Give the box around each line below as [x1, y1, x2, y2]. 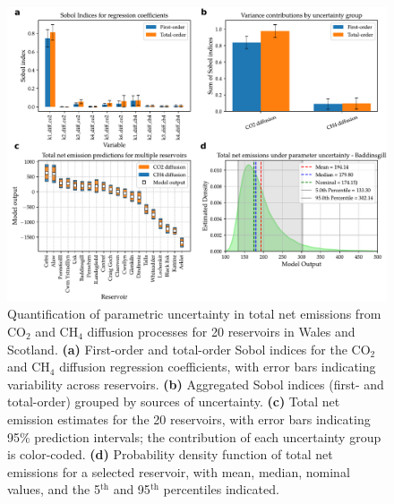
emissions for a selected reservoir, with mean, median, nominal [7, 462, 350, 481]
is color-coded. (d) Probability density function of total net [7, 445, 333, 464]
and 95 [113, 480, 150, 499]
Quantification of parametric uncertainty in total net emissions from [7, 304, 381, 323]
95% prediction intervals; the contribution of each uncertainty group [7, 427, 381, 446]
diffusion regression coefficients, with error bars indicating [59, 357, 376, 376]
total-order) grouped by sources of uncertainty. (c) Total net [7, 392, 340, 411]
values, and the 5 [7, 480, 100, 499]
